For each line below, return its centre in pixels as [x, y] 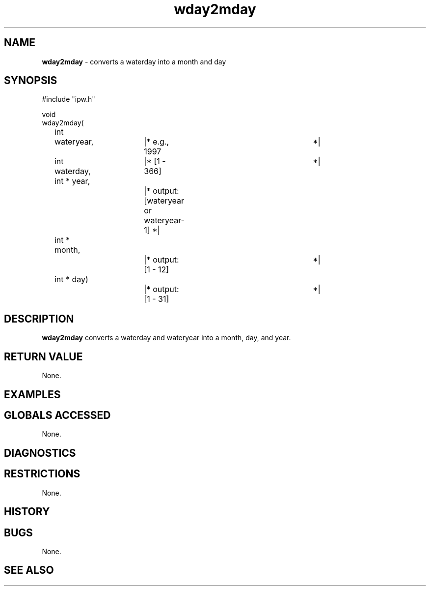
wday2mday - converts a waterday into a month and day [134, 61]
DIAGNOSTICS [40, 453]
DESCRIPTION [39, 319]
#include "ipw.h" [68, 99]
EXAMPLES [32, 394]
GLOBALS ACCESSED [57, 415]
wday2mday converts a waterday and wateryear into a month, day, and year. [166, 338]
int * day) [71, 280]
